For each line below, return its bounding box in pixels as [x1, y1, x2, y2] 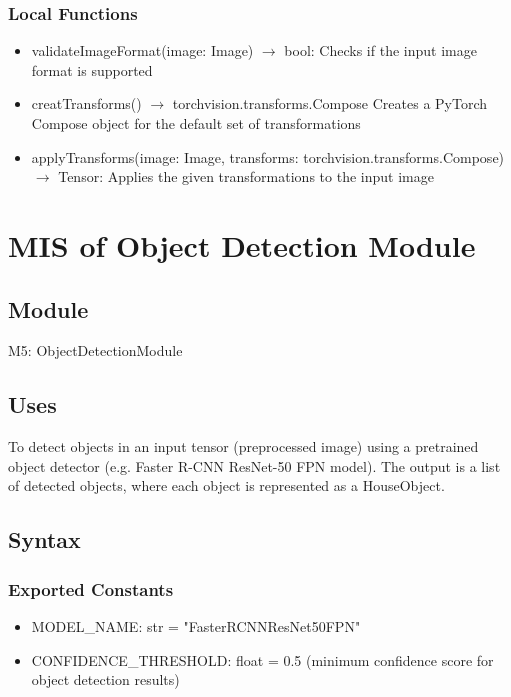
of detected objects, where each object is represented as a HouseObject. [8, 475, 445, 496]
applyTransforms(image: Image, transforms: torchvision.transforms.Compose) [31, 146, 505, 167]
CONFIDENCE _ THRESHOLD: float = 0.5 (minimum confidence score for [31, 649, 494, 670]
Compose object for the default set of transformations [31, 113, 361, 133]
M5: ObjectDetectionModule [8, 340, 183, 361]
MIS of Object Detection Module [8, 224, 476, 265]
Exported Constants [8, 576, 174, 601]
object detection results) [31, 669, 180, 690]
